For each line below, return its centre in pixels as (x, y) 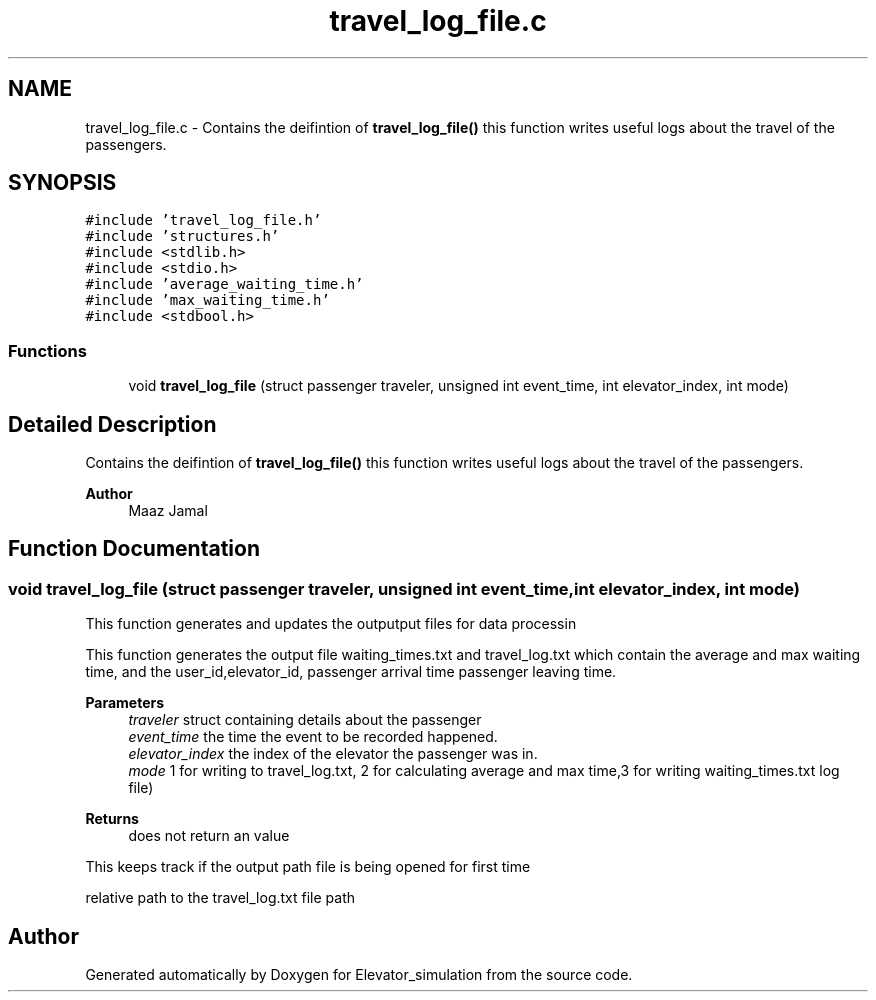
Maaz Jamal (168, 511)
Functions (47, 350)
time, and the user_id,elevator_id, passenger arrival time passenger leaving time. (351, 672)
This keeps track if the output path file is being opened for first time (308, 867)
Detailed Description (112, 424)
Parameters (125, 703)
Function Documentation (134, 549)
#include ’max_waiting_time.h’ (207, 300)
